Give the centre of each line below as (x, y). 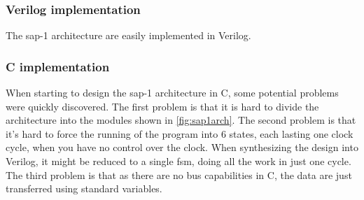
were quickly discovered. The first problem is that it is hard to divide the (162, 106)
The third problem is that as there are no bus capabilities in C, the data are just (179, 174)
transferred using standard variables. (84, 188)
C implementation (58, 66)
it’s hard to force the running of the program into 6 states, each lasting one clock (180, 133)
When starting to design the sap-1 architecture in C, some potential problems (172, 93)
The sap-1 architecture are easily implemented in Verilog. (128, 35)
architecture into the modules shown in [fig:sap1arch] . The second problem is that (181, 120)
